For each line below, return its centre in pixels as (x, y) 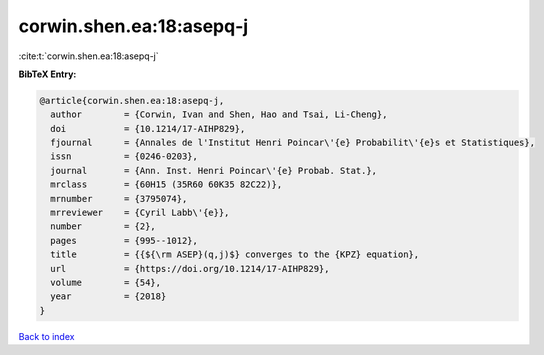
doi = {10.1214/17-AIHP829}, (148, 128)
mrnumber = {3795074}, (119, 198)
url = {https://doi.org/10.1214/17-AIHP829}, (190, 268)
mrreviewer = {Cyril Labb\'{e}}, (140, 213)
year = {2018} (108, 296)
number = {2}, (103, 226)
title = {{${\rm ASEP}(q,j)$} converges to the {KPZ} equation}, (235, 254)
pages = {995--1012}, (124, 240)
